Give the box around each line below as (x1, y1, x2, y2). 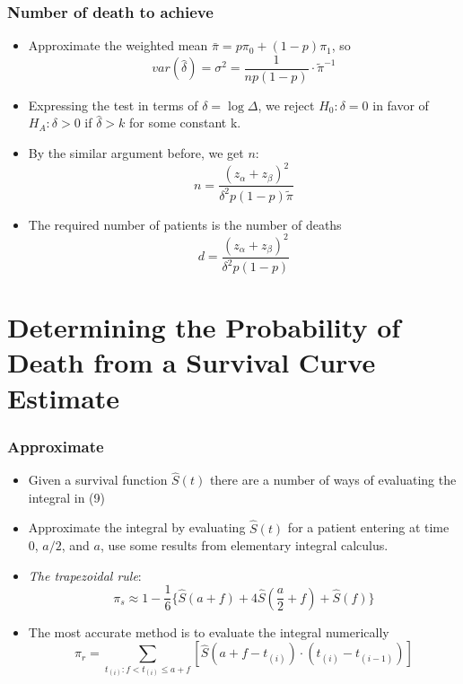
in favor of (372, 95, 429, 114)
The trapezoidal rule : (28, 566, 142, 584)
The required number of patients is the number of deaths (28, 215, 342, 233)
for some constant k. (129, 113, 241, 132)
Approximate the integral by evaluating (28, 518, 246, 537)
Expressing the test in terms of (28, 95, 198, 114)
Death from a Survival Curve (7, 344, 376, 381)
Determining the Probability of (7, 309, 401, 346)
